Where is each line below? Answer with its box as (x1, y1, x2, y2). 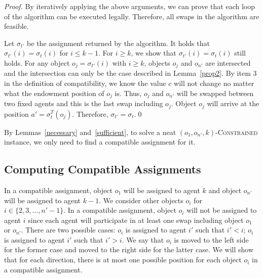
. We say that (122, 234, 164, 245)
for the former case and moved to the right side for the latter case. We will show (4, 244, 254, 255)
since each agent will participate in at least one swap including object (28, 214, 244, 225)
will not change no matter (174, 78, 254, 88)
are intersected (205, 57, 251, 68)
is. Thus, (115, 87, 142, 98)
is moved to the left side (174, 234, 249, 245)
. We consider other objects (99, 195, 183, 205)
